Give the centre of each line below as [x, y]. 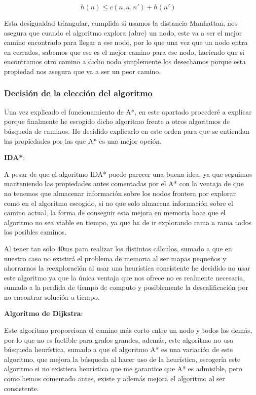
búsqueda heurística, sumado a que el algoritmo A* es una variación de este [119, 349]
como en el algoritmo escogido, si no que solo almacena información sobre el [119, 203]
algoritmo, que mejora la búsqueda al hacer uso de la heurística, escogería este [122, 359]
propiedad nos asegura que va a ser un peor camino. [83, 71]
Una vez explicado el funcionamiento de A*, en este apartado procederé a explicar [128, 111]
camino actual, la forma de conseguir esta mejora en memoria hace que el [115, 213]
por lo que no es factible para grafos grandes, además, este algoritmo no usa [119, 339]
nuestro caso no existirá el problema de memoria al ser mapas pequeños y [115, 258]
